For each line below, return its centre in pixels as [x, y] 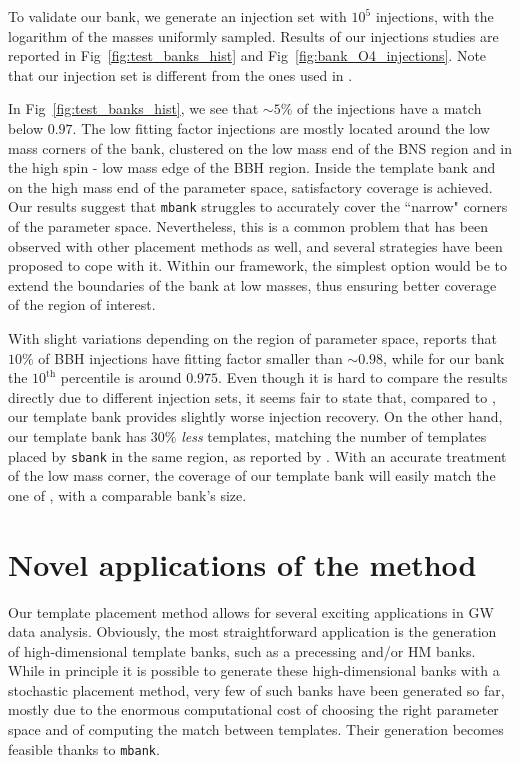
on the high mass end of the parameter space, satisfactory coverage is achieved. [250, 186]
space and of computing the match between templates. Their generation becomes [256, 729]
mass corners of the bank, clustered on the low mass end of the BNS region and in [260, 147]
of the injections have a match [389, 108]
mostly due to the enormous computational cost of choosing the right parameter [253, 709]
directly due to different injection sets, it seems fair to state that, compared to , [252, 396]
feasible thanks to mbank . [84, 748]
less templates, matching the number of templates [334, 435]
